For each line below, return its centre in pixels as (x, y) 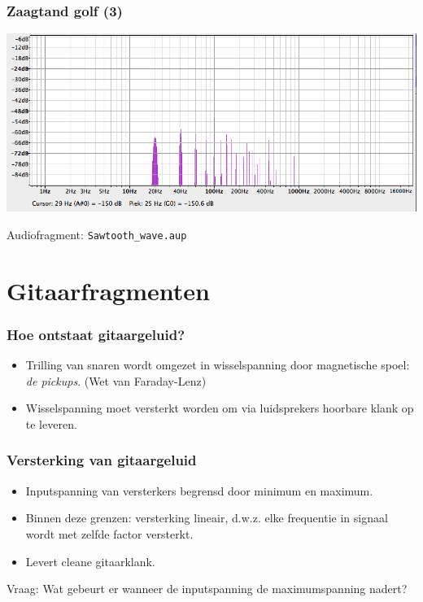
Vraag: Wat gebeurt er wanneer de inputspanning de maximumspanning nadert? (207, 589)
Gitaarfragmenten (108, 290)
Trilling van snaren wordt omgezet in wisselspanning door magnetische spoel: (218, 365)
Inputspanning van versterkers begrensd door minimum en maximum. (199, 490)
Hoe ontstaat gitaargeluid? (96, 334)
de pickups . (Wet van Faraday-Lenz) (116, 380)
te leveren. (51, 423)
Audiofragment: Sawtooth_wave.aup (97, 234)
